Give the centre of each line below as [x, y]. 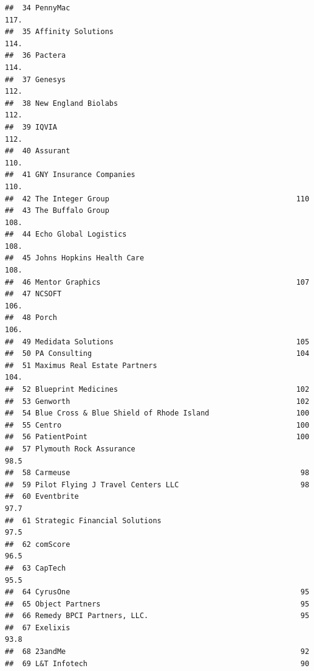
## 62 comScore [38, 544]
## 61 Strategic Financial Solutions [83, 520]
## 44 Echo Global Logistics [66, 235]
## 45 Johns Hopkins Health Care [75, 258]
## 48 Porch [31, 318]
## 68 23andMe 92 [157, 652]
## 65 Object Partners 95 [157, 604]
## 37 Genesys [36, 79]
